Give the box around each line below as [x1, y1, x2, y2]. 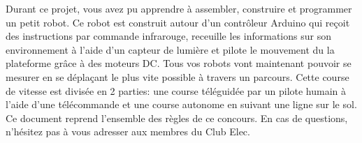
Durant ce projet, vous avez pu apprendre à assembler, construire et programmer [6, 1, 352, 15]
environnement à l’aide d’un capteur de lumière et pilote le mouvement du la [6, 42, 335, 57]
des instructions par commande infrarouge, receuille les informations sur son [6, 29, 331, 43]
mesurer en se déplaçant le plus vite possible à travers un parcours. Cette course [6, 69, 349, 84]
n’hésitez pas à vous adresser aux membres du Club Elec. [6, 124, 250, 139]
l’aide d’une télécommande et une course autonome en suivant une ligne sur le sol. [6, 97, 357, 112]
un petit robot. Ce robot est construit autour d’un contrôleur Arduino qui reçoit [6, 15, 350, 29]
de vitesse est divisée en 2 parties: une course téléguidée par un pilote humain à [6, 83, 347, 98]
